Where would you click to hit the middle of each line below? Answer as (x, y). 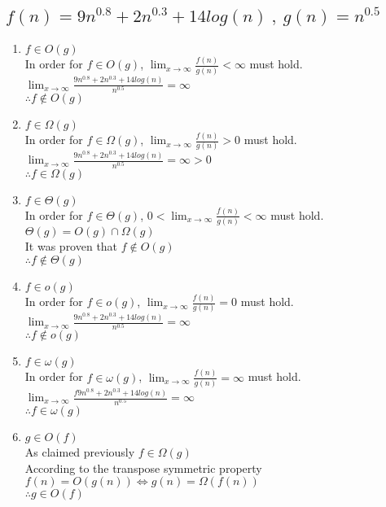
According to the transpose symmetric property (143, 468)
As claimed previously (80, 452)
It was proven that (71, 246)
